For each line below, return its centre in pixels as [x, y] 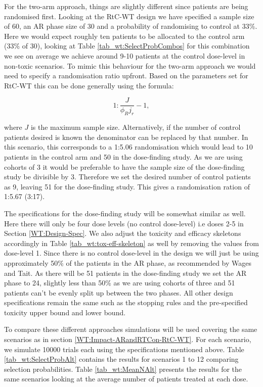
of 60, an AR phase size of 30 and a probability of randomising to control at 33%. [131, 26]
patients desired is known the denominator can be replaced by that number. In [126, 137]
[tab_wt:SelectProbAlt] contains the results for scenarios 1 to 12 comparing [121, 359]
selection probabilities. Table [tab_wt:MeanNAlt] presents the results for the [123, 369]
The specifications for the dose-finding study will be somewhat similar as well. [125, 213]
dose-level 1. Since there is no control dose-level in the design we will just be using [131, 253]
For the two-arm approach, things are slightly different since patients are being [126, 6]
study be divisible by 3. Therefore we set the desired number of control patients [127, 177]
